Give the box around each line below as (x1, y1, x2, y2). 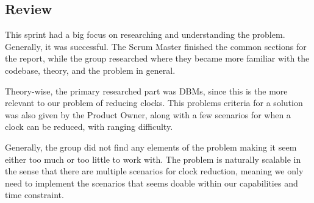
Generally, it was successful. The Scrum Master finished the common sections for (5, 40, 307, 52)
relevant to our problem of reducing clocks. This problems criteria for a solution (5, 96, 303, 109)
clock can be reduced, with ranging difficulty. (5, 120, 173, 133)
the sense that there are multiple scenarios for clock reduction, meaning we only (5, 165, 304, 177)
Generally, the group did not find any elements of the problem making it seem (5, 140, 297, 153)
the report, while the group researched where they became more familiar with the (5, 52, 310, 65)
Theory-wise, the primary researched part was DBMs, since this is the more (5, 84, 288, 97)
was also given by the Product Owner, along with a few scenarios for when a (5, 108, 291, 121)
